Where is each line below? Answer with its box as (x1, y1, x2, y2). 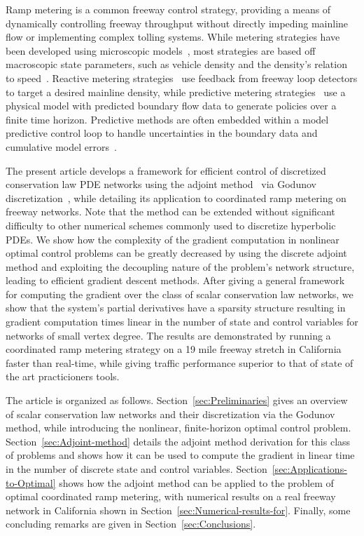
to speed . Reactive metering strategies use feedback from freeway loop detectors (6, 70, 358, 85)
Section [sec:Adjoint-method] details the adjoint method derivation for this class (6, 434, 351, 448)
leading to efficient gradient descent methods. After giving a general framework (6, 273, 345, 288)
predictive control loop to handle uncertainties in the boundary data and (6, 126, 318, 140)
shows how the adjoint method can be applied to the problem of (59, 475, 334, 490)
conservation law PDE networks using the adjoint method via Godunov (6, 177, 316, 192)
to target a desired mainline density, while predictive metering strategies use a (6, 84, 346, 99)
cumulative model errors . (6, 139, 117, 154)
